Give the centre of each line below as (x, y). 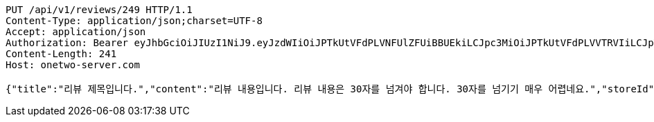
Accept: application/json (76, 32)
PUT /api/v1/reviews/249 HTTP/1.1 (99, 10)
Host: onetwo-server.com (73, 65)
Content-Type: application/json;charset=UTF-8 (134, 21)
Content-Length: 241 (61, 54)
